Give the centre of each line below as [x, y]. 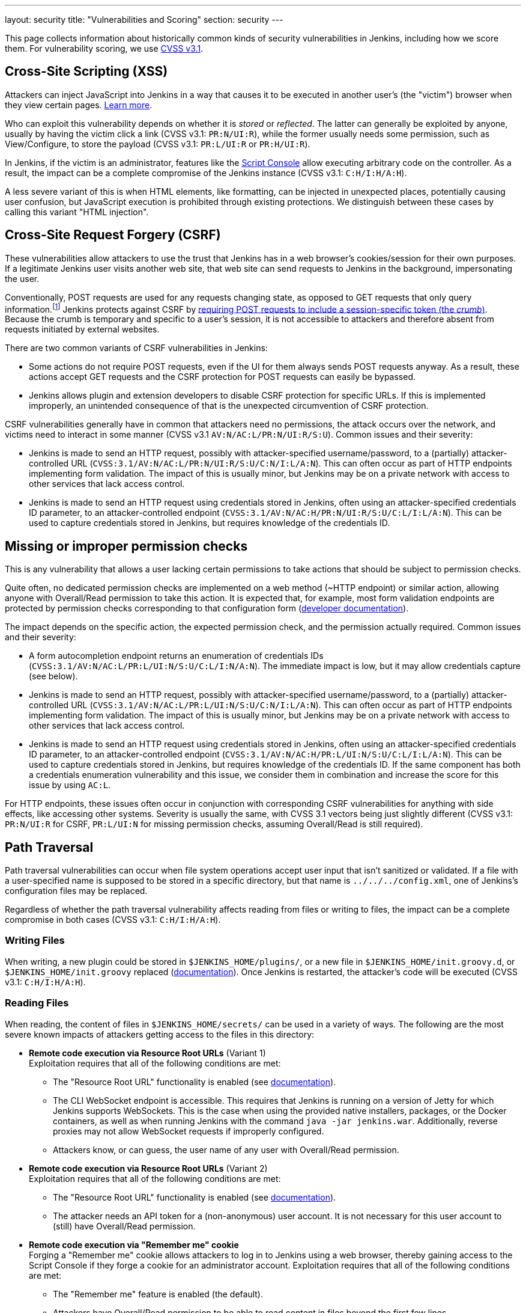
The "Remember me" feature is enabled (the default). [158, 1294]
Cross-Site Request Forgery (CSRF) [113, 235]
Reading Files [37, 1003]
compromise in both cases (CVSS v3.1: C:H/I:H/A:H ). [113, 920]
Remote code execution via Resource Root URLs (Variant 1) [147, 1053]
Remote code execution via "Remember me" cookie [134, 1244]
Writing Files [35, 941]
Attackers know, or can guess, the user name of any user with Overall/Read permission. [226, 1149]
